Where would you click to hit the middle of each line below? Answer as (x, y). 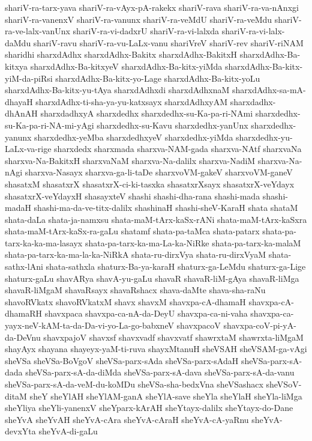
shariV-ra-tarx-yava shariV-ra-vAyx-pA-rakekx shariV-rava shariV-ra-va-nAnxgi (152, 7)
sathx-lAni (24, 266)
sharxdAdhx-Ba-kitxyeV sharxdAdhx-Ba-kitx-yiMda (126, 66)
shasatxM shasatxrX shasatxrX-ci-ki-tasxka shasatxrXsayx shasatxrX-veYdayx (150, 184)
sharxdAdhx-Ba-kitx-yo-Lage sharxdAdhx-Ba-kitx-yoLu (158, 78)
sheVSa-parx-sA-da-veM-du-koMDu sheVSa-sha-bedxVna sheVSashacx (134, 384)
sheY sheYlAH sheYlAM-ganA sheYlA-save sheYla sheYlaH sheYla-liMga (166, 396)
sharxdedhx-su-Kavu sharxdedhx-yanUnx (172, 125)
